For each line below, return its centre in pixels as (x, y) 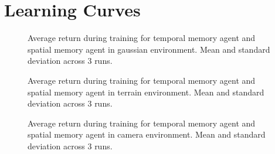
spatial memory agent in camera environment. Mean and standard (147, 134)
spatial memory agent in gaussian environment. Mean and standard (149, 49)
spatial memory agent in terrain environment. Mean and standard (146, 92)
